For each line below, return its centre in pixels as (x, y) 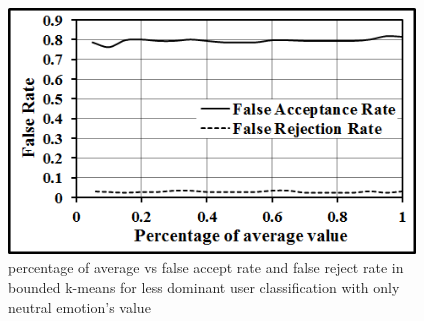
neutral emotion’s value (79, 306)
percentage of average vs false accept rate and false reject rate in (206, 267)
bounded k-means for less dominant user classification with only (204, 287)
